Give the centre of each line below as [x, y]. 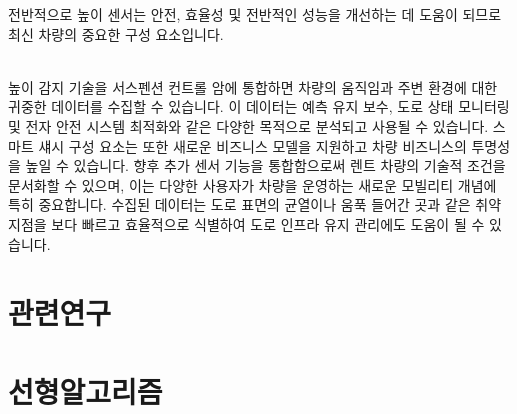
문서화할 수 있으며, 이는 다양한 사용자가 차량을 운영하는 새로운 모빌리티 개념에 [252, 184]
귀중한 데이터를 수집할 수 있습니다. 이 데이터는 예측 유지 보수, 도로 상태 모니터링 [259, 106]
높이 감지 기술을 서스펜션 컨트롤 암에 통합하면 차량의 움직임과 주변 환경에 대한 [253, 86]
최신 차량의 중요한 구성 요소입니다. [116, 33]
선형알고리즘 [85, 390]
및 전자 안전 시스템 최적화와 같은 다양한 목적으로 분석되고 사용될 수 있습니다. [248, 125]
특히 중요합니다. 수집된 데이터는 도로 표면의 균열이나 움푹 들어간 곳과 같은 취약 [255, 204]
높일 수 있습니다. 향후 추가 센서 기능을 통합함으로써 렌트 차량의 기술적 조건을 [265, 165]
